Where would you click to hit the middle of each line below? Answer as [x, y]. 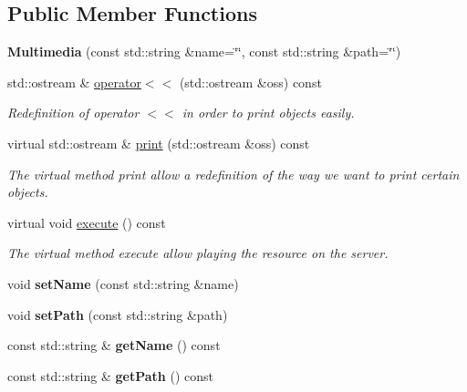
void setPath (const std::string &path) [118, 314]
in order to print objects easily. [268, 113]
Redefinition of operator [73, 113]
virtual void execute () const [87, 222]
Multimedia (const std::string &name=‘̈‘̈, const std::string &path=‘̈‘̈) [204, 52]
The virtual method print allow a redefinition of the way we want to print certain [233, 174]
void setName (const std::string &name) [123, 283]
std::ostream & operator [74, 82]
